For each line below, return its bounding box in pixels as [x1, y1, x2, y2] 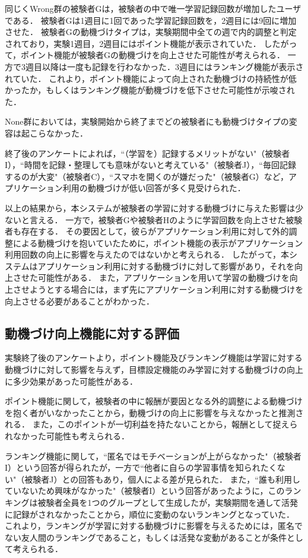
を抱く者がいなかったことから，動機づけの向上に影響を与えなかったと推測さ [5, 406, 304, 418]
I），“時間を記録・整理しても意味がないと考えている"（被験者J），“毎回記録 [5, 158, 296, 171]
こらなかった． [29, 126, 88, 139]
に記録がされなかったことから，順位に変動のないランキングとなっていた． [5, 508, 295, 520]
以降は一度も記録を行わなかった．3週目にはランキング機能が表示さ [42, 60, 304, 72]
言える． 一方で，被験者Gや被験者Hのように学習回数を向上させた [29, 213, 286, 226]
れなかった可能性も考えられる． [5, 430, 129, 442]
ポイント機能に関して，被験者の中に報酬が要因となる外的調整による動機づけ [5, 395, 303, 407]
